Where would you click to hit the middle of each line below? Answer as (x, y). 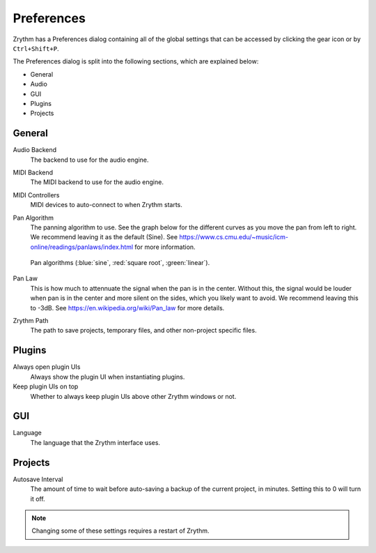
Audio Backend (35, 150)
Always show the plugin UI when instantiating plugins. (108, 377)
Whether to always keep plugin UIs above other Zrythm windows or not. (133, 396)
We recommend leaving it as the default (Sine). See (104, 237)
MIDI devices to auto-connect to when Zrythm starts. (106, 205)
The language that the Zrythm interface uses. (95, 442)
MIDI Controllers (36, 195)
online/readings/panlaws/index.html (82, 247)
